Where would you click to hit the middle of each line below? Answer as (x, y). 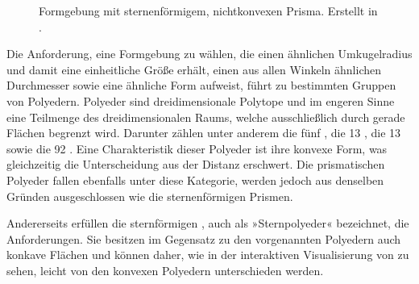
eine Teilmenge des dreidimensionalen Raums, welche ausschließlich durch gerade (206, 117)
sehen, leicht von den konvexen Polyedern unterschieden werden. (165, 270)
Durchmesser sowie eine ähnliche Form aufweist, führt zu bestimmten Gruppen (201, 85)
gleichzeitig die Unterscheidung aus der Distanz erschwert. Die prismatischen (196, 164)
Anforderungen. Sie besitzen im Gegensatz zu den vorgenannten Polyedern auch (204, 238)
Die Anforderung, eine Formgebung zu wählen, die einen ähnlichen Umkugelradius (209, 54)
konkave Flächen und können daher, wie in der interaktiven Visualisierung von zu (208, 255)
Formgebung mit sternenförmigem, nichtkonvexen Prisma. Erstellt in (208, 10)
